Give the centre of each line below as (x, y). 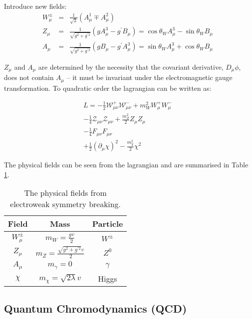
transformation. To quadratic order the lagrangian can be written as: (108, 88)
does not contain (29, 77)
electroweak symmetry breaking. (65, 204)
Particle (108, 224)
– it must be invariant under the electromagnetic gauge (150, 77)
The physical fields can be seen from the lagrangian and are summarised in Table (126, 165)
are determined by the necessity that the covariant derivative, (131, 66)
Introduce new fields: (35, 6)
